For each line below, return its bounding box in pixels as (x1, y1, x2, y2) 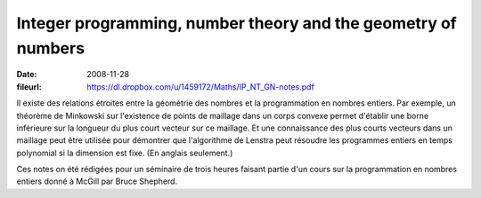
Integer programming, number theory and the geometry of (16, 13, 458, 33)
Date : (16, 69, 37, 80)
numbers (16, 38, 85, 58)
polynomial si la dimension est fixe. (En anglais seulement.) (16, 147, 233, 158)
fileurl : (16, 81, 42, 92)
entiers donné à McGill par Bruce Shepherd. (16, 176, 178, 186)
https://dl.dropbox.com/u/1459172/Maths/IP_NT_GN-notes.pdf (86, 81, 315, 92)
